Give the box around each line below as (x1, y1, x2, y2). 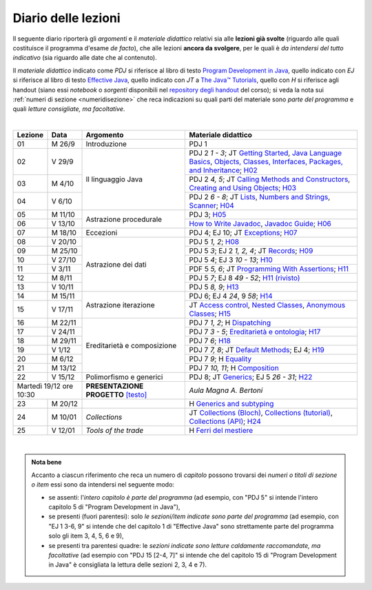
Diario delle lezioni (12, 10, 121, 26)
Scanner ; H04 (189, 201, 234, 210)
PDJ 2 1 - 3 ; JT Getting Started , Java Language (189, 148, 342, 158)
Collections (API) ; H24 (189, 417, 262, 427)
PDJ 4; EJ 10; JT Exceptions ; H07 (189, 228, 298, 238)
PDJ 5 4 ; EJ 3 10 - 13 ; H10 (189, 255, 273, 265)
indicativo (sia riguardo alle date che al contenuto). (12, 54, 158, 62)
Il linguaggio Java (85, 174, 143, 184)
